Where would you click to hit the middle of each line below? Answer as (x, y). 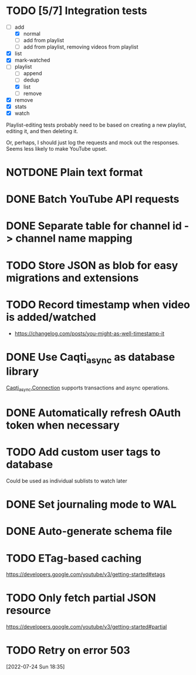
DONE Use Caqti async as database (90, 358)
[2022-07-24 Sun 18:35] (36, 667)
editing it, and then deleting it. (42, 131)
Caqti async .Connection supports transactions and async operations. (88, 388)
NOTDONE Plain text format (75, 172)
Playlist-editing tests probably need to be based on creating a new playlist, (96, 125)
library (23, 372)
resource (28, 610)
